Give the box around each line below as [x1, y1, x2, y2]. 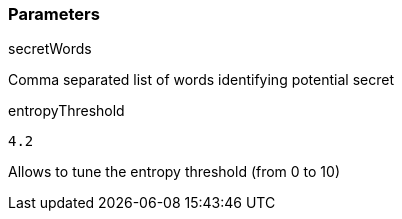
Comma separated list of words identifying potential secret [8, 71, 394, 89]
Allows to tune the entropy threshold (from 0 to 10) [8, 163, 341, 181]
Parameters [8, 4, 100, 24]
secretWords [8, 40, 92, 58]
